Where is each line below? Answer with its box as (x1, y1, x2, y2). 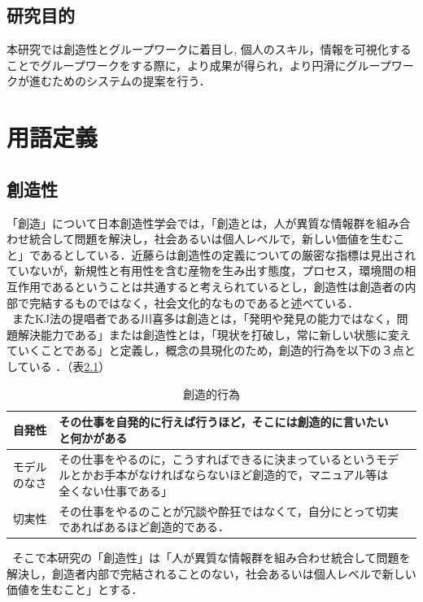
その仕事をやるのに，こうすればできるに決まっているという (59, 450, 377, 467)
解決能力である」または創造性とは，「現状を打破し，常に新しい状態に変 (17, 325, 399, 342)
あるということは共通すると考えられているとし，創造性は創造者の (51, 277, 405, 294)
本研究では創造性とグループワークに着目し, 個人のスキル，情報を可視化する (7, 41, 412, 58)
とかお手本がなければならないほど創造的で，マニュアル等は (70, 466, 389, 483)
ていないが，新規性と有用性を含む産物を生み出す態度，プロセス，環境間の (7, 262, 405, 279)
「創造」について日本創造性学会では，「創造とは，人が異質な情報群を (7, 214, 377, 231)
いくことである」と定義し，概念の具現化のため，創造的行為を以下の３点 (17, 342, 404, 359)
